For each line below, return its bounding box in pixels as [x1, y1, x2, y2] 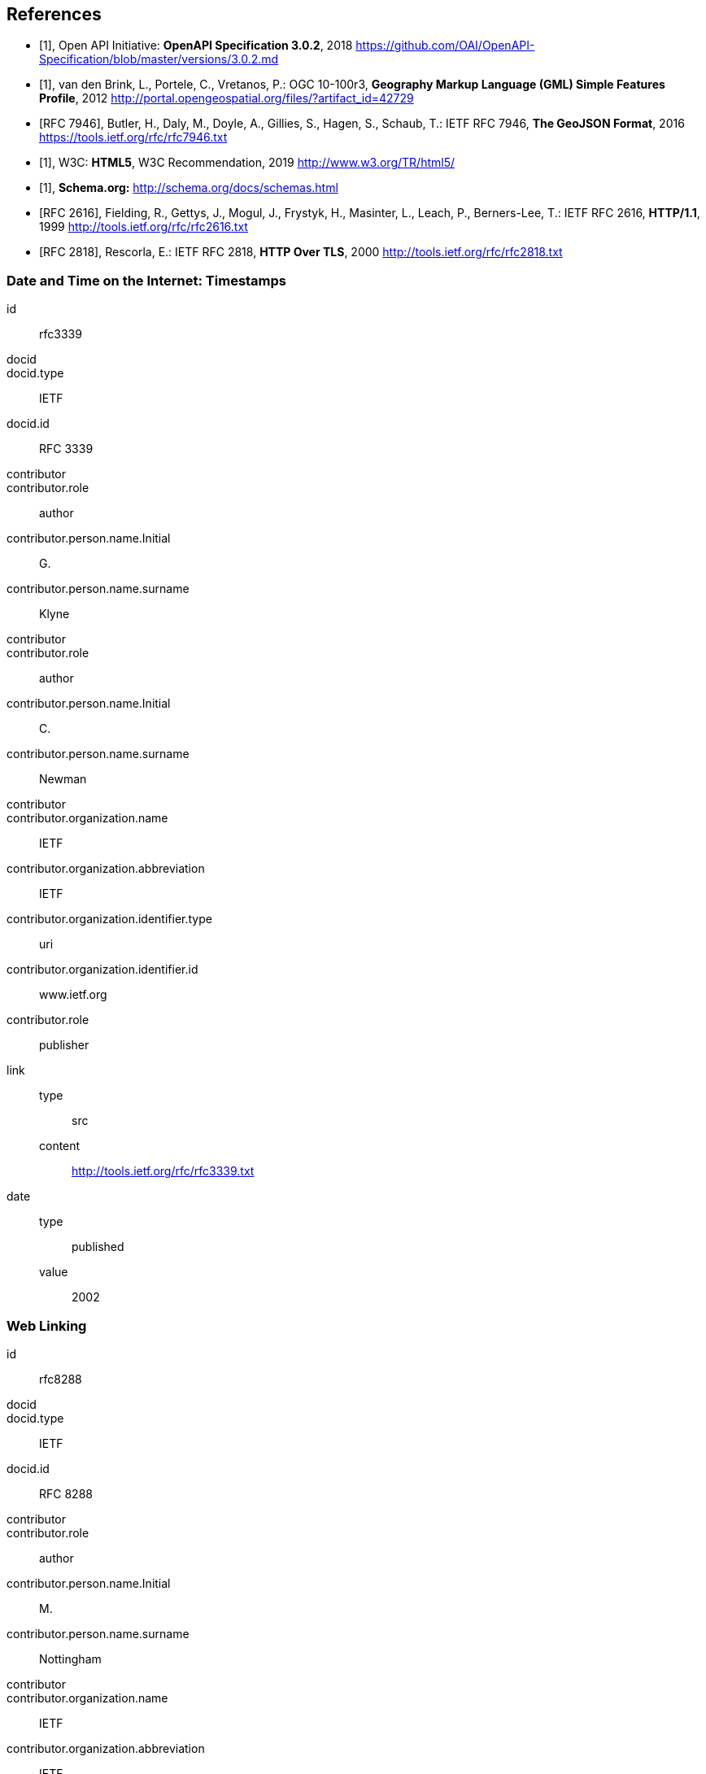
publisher [39, 1038, 89, 1053]
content [39, 1139, 81, 1153]
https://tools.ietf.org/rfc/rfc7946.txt [39, 130, 228, 145]
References [7, 4, 102, 24]
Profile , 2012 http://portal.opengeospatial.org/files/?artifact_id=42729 [39, 91, 414, 106]
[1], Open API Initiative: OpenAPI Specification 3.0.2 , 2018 [39, 38, 353, 53]
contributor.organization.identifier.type [7, 912, 212, 926]
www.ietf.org [39, 987, 107, 1002]
